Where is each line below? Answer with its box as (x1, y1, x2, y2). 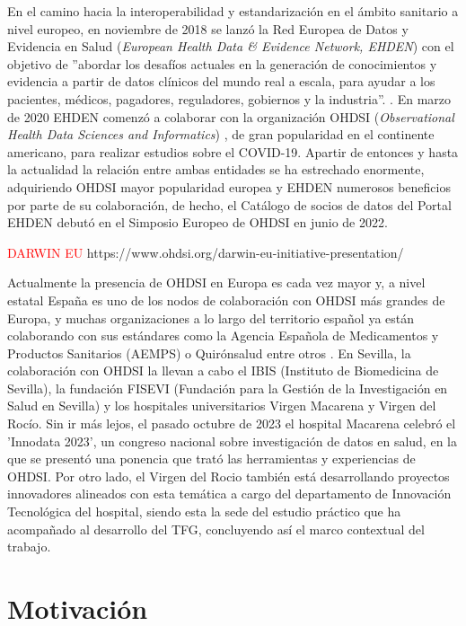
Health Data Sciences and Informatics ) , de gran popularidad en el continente (7, 125, 435, 144)
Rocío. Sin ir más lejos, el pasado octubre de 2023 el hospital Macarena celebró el (7, 414, 456, 433)
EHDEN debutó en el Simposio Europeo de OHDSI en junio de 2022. (7, 213, 388, 232)
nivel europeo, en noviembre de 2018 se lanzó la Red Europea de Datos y (7, 19, 409, 38)
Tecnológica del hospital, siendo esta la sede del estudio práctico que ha (7, 502, 401, 521)
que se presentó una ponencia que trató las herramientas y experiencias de (7, 449, 416, 468)
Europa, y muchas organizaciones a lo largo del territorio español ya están (7, 308, 415, 327)
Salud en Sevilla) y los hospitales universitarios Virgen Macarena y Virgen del (7, 396, 436, 415)
